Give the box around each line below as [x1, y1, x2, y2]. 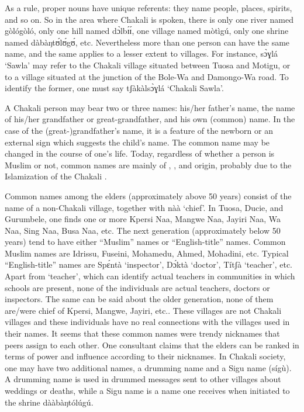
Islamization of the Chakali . [5, 170, 107, 182]
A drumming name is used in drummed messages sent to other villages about [5, 373, 281, 385]
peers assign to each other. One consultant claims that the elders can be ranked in [5, 338, 299, 351]
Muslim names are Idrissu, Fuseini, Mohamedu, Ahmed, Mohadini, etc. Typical [5, 247, 289, 259]
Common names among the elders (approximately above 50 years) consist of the [5, 189, 292, 202]
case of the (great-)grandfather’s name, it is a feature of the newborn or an [5, 124, 273, 136]
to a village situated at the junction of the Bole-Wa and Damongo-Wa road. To [5, 70, 289, 82]
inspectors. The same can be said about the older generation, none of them [5, 293, 274, 305]
